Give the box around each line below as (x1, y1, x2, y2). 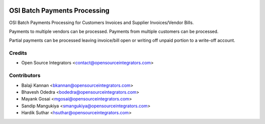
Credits (9, 50, 27, 56)
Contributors (9, 72, 41, 79)
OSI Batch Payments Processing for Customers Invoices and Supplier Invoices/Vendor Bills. (9, 20, 194, 25)
